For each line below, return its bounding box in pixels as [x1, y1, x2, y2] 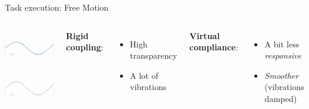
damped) [264, 92, 297, 104]
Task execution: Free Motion [5, 1, 109, 13]
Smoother [264, 69, 299, 81]
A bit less [264, 37, 299, 50]
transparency [130, 49, 177, 62]
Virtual [189, 29, 220, 41]
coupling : [66, 41, 103, 53]
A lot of [130, 69, 159, 81]
